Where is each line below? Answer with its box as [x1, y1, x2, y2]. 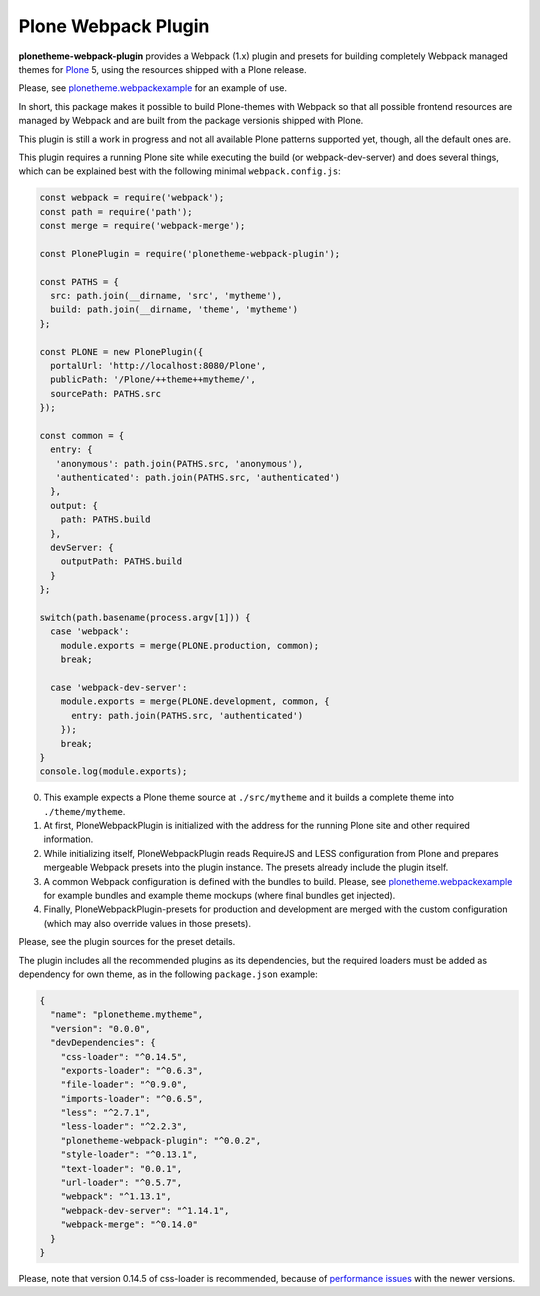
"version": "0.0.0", [50, 1023, 151, 1034]
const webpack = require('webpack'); [39, 192, 225, 204]
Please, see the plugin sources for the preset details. [18, 936, 236, 948]
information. [43, 833, 94, 845]
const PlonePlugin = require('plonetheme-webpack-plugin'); [39, 248, 341, 259]
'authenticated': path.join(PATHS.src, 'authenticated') [55, 472, 341, 484]
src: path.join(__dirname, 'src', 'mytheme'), [50, 290, 283, 301]
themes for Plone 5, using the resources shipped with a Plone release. [18, 63, 307, 75]
